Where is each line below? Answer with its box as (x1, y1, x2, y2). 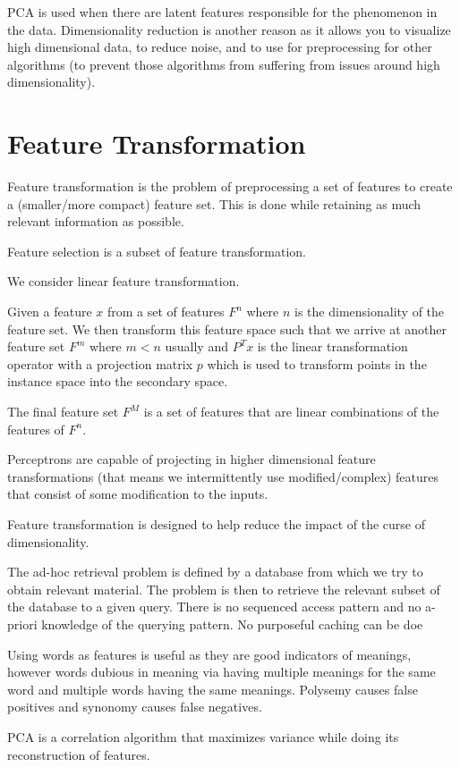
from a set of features (106, 302, 225, 321)
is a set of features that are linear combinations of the (143, 402, 439, 421)
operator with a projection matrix (7, 354, 193, 373)
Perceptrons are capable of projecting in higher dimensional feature (7, 450, 376, 468)
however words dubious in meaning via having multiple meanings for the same (7, 662, 436, 681)
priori (7, 614, 38, 633)
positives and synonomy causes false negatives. (7, 697, 262, 716)
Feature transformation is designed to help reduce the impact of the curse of (7, 515, 425, 533)
